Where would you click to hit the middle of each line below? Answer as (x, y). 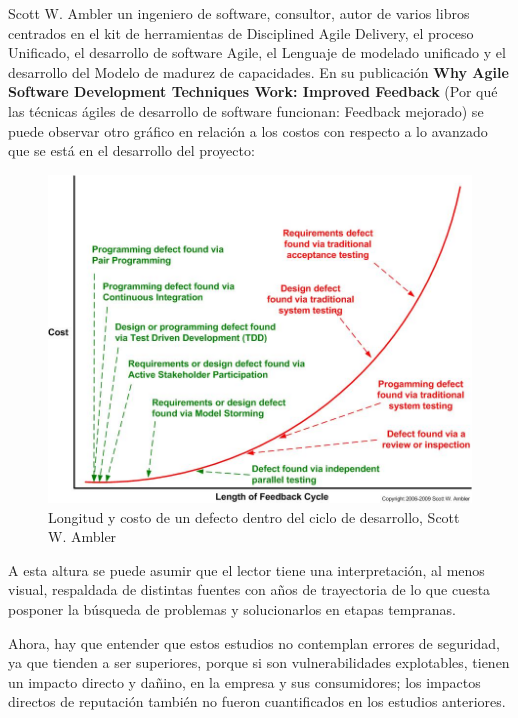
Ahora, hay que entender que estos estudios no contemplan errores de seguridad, (254, 642)
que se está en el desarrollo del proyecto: (131, 150)
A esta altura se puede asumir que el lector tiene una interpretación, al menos (246, 569)
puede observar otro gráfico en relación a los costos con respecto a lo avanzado (248, 130)
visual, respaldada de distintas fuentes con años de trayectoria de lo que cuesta (249, 589)
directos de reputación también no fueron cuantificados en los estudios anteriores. (257, 701)
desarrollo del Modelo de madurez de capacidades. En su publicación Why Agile (258, 71)
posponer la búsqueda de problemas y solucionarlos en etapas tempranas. (232, 608)
